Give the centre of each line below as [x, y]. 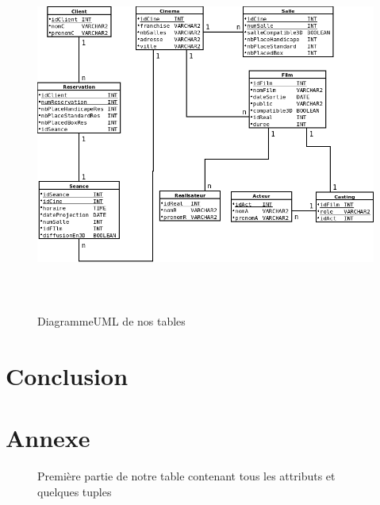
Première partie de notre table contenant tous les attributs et [186, 476]
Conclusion [67, 376]
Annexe [48, 438]
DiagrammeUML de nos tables [111, 321]
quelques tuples [75, 492]
